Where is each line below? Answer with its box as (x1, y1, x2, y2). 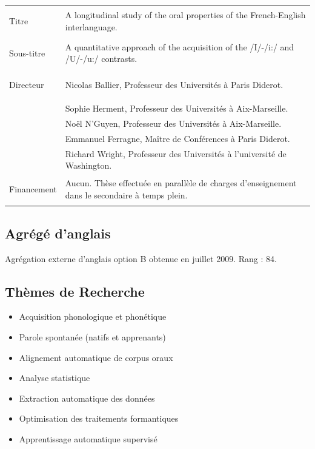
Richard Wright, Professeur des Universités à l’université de (65, 147, 287, 160)
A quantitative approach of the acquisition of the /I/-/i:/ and (65, 40, 294, 53)
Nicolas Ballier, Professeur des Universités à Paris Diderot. (65, 78, 283, 91)
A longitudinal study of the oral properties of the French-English (65, 8, 306, 21)
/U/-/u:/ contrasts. (65, 52, 138, 65)
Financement (9, 183, 57, 195)
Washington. (65, 159, 112, 172)
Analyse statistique (19, 371, 90, 384)
